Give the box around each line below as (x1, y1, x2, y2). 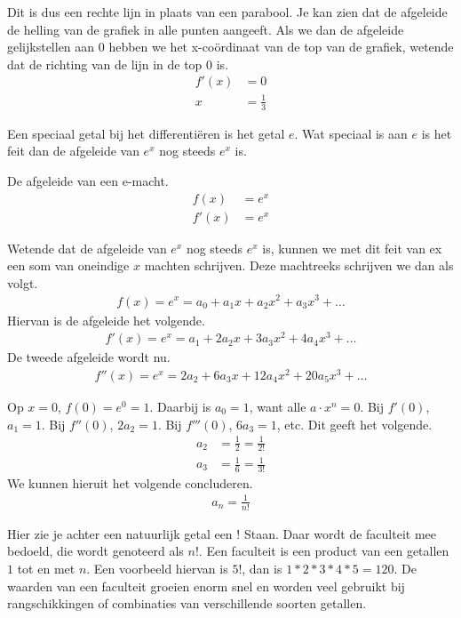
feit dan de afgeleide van (7, 141, 139, 160)
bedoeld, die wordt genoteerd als (7, 542, 184, 560)
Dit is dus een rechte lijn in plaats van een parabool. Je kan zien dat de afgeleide (7, 3, 448, 20)
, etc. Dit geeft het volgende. (276, 414, 433, 433)
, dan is (242, 559, 282, 578)
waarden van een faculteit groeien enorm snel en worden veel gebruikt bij (7, 576, 405, 595)
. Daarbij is (149, 397, 211, 415)
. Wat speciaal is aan (294, 124, 408, 142)
